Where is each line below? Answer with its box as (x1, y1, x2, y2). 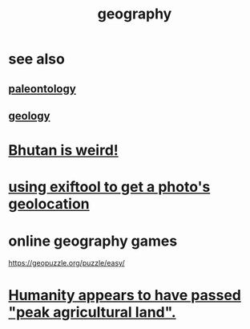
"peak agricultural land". (8, 303, 176, 322)
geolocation (8, 195, 90, 213)
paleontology (8, 82, 76, 95)
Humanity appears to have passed (8, 286, 242, 305)
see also (8, 50, 66, 68)
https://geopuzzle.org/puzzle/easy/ (8, 258, 126, 268)
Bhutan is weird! (8, 141, 119, 160)
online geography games (8, 232, 178, 250)
